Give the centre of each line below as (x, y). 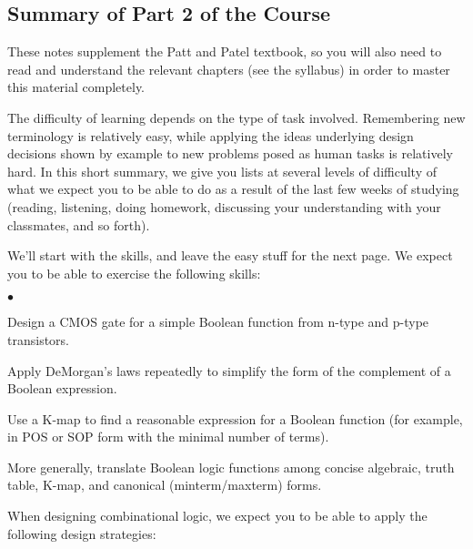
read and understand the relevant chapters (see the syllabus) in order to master (229, 69)
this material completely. (76, 87)
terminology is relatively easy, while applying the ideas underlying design (211, 135)
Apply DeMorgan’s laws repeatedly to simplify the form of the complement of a (229, 370)
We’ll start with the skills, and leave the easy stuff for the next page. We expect (230, 255)
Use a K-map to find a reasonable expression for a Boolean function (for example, (235, 418)
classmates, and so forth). (79, 224)
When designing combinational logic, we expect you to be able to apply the (217, 516)
